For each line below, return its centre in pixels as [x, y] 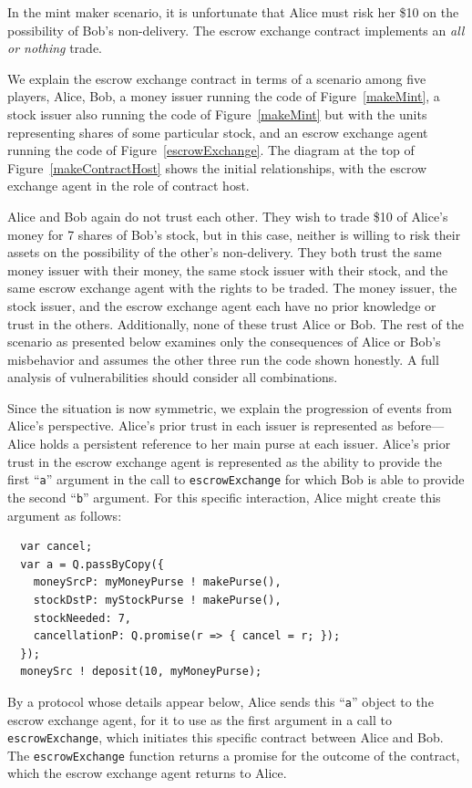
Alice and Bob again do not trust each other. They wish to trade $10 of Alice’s [228, 216]
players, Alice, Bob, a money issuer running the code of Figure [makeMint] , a [224, 96]
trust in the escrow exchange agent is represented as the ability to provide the [225, 461]
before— [421, 425]
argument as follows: [65, 515]
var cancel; [56, 547]
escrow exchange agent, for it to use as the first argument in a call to [200, 719]
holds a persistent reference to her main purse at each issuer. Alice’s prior [245, 444]
